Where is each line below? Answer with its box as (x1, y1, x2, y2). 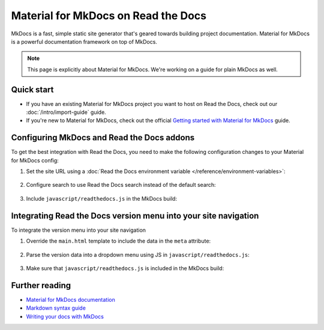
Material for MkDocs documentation (26, 296, 115, 303)
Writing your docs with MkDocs (26, 313, 104, 320)
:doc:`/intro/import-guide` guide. (26, 108, 106, 116)
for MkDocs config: (11, 156, 59, 164)
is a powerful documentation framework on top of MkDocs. (11, 38, 157, 45)
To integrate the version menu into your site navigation (11, 226, 146, 234)
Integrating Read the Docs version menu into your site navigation (11, 210, 259, 221)
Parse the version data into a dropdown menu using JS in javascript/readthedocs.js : (26, 251, 250, 258)
